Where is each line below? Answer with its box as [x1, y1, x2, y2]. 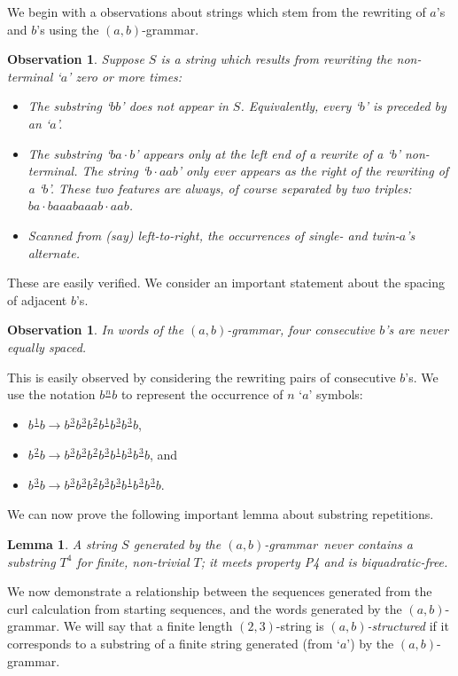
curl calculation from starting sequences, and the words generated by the [7, 599, 402, 617]
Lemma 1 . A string [7, 535, 118, 553]
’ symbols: [308, 385, 363, 404]
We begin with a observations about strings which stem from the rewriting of [7, 3, 426, 20]
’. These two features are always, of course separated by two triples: [48, 178, 412, 197]
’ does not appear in [120, 97, 229, 115]
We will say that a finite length [63, 617, 233, 635]
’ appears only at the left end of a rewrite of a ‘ [135, 144, 392, 162]
